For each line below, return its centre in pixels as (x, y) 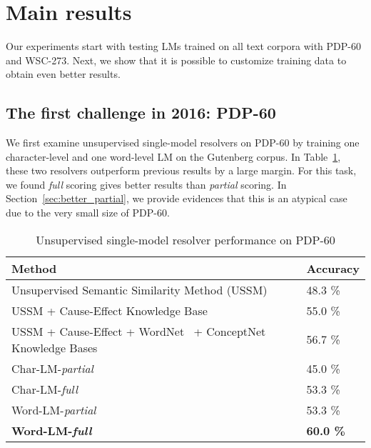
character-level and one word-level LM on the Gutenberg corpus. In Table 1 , (173, 156)
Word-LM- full (52, 430)
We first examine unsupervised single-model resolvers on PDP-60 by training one (183, 143)
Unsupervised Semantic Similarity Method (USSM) (139, 289)
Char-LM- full (45, 389)
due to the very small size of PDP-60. (88, 213)
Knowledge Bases (55, 347)
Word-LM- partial (54, 409)
